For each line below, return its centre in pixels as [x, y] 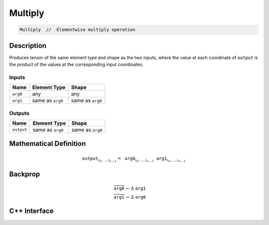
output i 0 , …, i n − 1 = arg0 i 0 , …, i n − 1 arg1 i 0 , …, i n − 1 [134, 159]
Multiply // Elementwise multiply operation [77, 30]
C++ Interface [31, 211]
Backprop [25, 174]
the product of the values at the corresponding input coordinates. [76, 64]
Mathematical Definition [48, 144]
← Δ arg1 [136, 188]
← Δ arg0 [136, 197]
